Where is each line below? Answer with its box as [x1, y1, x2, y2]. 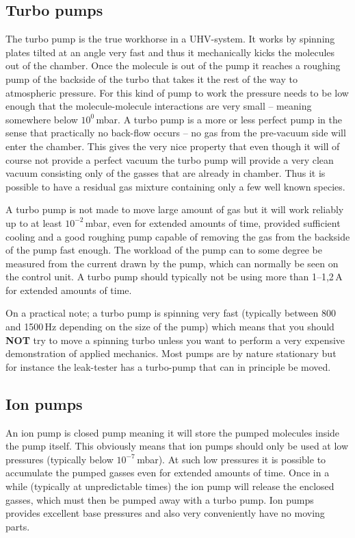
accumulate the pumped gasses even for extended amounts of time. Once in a [5, 465, 330, 480]
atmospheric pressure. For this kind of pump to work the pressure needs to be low [5, 85, 349, 99]
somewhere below [5, 112, 78, 126]
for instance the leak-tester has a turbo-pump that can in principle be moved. [5, 359, 331, 374]
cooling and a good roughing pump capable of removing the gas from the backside [5, 229, 350, 243]
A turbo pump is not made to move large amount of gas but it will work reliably [5, 202, 344, 217]
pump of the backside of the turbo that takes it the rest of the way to [5, 71, 298, 86]
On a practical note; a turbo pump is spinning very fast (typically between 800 [5, 306, 336, 320]
